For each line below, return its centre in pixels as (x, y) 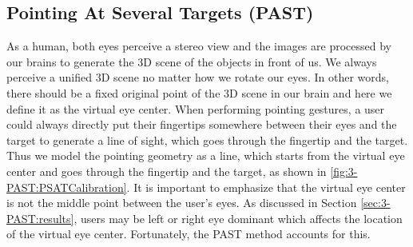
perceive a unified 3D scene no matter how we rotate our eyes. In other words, (198, 77)
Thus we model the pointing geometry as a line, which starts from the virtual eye (206, 155)
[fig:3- (344, 171)
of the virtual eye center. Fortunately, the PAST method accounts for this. (189, 234)
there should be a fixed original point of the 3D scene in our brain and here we (199, 92)
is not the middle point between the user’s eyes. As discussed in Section (182, 203)
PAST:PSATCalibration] (67, 187)
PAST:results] (40, 218)
